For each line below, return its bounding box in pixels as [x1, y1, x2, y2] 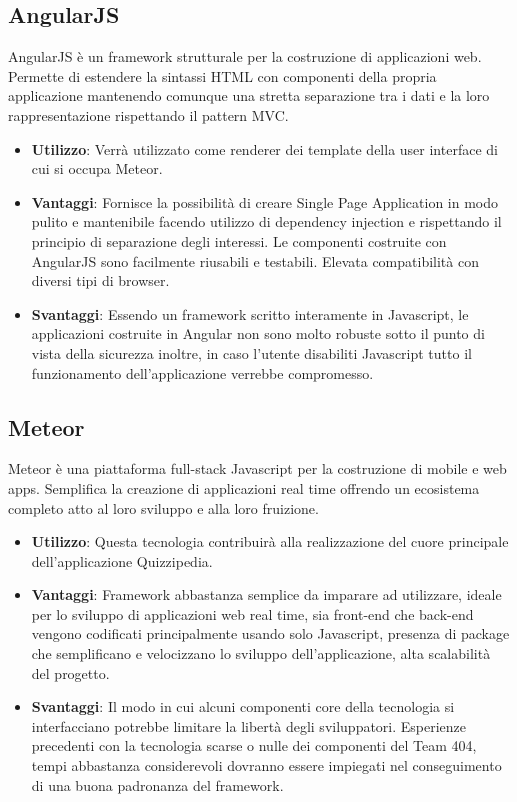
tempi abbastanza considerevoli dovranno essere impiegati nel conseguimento [31, 755, 502, 776]
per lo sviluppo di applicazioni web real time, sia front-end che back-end [31, 603, 474, 624]
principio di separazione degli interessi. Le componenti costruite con [31, 230, 447, 251]
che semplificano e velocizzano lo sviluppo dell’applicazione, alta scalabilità [31, 643, 491, 664]
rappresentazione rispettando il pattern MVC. [8, 104, 289, 125]
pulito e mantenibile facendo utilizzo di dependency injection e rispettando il [31, 211, 502, 232]
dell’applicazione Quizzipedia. [31, 550, 213, 571]
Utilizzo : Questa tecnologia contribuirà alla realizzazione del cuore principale [31, 531, 509, 552]
